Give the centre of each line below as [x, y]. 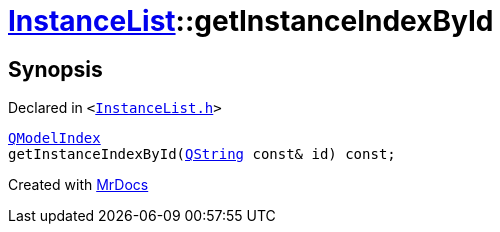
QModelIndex [54, 138]
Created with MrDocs [78, 185]
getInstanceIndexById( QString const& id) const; [202, 154]
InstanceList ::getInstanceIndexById [251, 21]
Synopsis [55, 69]
